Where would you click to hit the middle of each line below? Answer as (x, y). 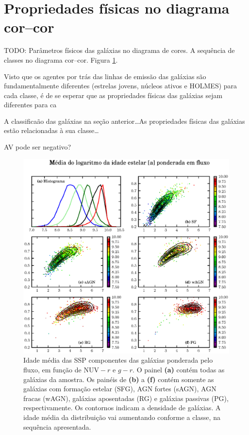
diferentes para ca (30, 105)
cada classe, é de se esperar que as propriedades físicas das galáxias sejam (113, 95)
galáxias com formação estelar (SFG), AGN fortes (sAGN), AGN (120, 389)
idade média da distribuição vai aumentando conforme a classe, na (122, 417)
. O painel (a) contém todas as (179, 370)
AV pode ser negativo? (38, 147)
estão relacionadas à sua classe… (51, 130)
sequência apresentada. (57, 427)
